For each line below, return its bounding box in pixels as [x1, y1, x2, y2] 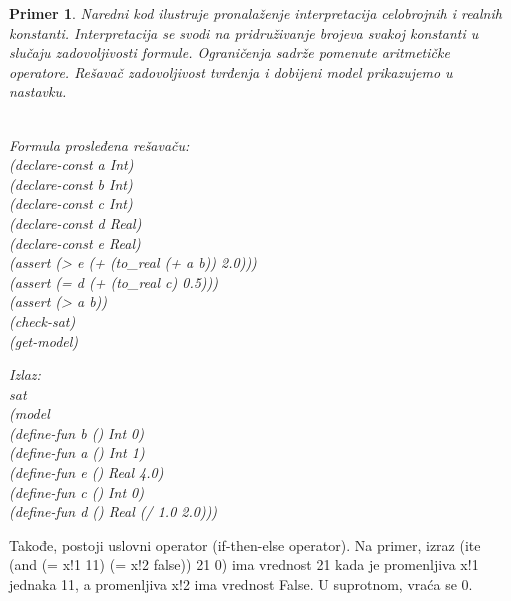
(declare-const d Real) [9, 212, 142, 233]
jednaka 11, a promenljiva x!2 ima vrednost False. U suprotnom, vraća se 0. [9, 574, 473, 595]
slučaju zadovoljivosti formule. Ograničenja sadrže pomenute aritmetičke [9, 42, 450, 63]
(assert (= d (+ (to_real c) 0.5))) [9, 271, 219, 292]
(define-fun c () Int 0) [9, 481, 144, 502]
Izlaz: [9, 364, 41, 385]
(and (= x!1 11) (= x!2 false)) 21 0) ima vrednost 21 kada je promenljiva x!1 [9, 554, 479, 575]
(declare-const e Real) [9, 232, 141, 253]
